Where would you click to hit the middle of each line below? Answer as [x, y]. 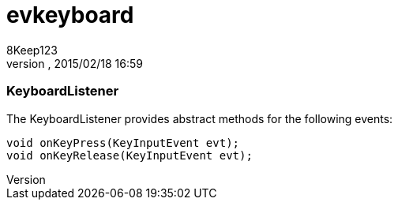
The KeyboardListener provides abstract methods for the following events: [200, 118]
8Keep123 [32, 50]
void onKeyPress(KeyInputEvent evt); [123, 142]
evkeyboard [70, 15]
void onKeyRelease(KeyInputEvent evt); [130, 155]
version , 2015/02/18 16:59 [75, 63]
